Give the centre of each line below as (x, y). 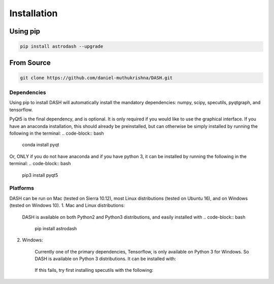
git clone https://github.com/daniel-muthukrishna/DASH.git (96, 78)
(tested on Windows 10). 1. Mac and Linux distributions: (67, 205)
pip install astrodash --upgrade (62, 46)
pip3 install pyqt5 (40, 175)
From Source (30, 63)
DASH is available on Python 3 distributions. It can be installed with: (105, 259)
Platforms (22, 188)
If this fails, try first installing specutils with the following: (94, 270)
